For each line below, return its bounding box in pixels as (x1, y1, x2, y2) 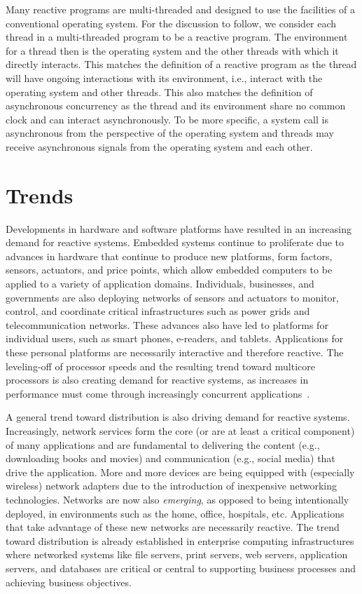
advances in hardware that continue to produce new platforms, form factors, (6, 248, 333, 263)
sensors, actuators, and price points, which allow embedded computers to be (6, 262, 333, 277)
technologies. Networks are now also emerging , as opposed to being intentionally (6, 492, 349, 506)
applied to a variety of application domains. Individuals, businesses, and (6, 276, 314, 291)
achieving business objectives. (6, 574, 132, 589)
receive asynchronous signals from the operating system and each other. (6, 139, 313, 154)
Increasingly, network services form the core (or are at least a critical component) (6, 423, 355, 438)
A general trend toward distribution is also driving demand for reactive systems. (6, 410, 350, 424)
